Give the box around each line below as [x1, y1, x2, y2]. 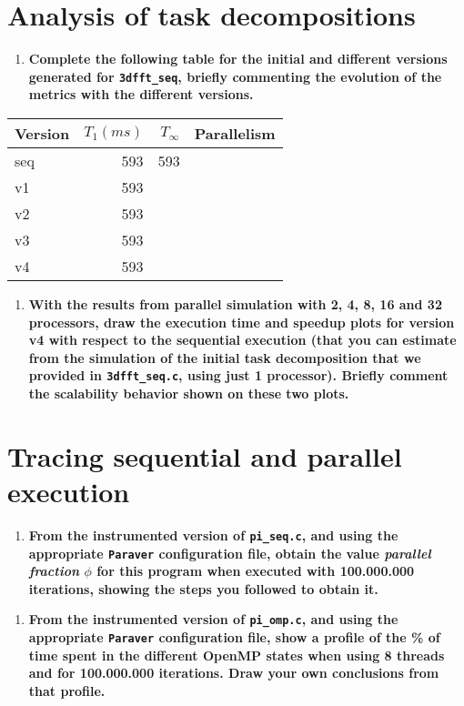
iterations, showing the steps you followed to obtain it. [28, 579, 378, 598]
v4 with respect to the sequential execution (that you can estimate [28, 330, 457, 349]
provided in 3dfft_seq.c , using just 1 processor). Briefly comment [28, 366, 449, 385]
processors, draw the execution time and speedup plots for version [28, 312, 455, 331]
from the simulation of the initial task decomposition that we [28, 348, 421, 367]
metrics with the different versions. [28, 85, 254, 104]
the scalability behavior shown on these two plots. [28, 384, 349, 402]
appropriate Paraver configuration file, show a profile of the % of [28, 628, 440, 647]
